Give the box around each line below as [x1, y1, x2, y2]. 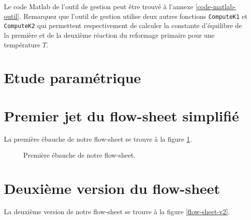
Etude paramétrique [4, 68, 141, 88]
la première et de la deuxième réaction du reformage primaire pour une [4, 29, 215, 40]
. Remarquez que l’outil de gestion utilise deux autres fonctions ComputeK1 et [19, 11, 248, 21]
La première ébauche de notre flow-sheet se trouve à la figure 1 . [4, 133, 192, 144]
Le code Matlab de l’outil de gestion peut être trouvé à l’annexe [4, 1, 193, 11]
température [4, 39, 41, 49]
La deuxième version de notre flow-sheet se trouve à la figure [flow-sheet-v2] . [4, 206, 230, 216]
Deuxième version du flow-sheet [4, 178, 221, 198]
